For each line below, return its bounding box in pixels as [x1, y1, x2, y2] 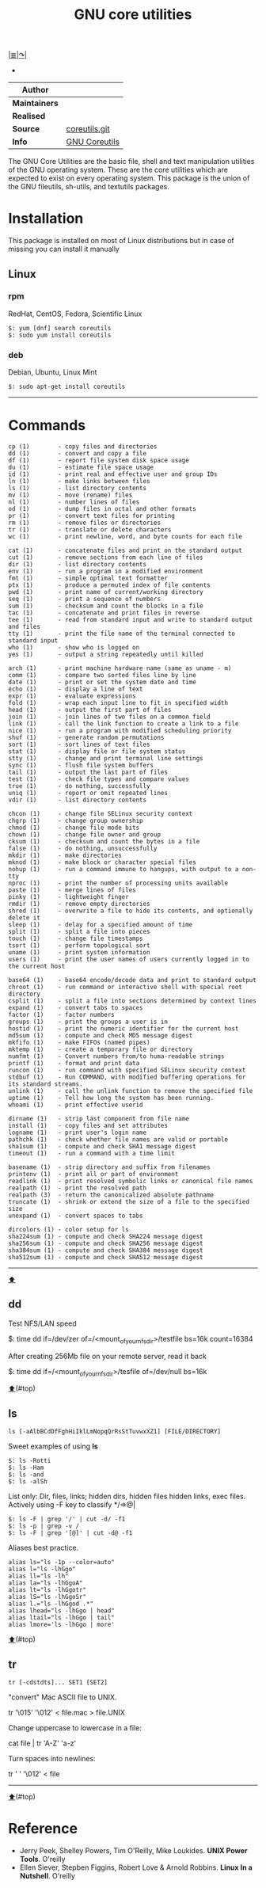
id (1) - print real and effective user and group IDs [8, 470, 218, 478]
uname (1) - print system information [8, 949, 150, 957]
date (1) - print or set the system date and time [8, 679, 196, 687]
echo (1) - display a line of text [8, 685, 144, 694]
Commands [8, 417, 86, 435]
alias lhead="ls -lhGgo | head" [8, 1607, 115, 1615]
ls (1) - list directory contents [8, 485, 147, 493]
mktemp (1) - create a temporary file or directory [8, 1045, 193, 1054]
